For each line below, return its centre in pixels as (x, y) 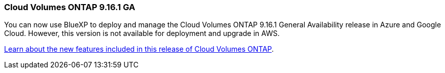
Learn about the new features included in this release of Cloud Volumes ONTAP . (139, 49)
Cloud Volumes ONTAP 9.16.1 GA (70, 7)
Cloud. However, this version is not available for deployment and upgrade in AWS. (142, 33)
